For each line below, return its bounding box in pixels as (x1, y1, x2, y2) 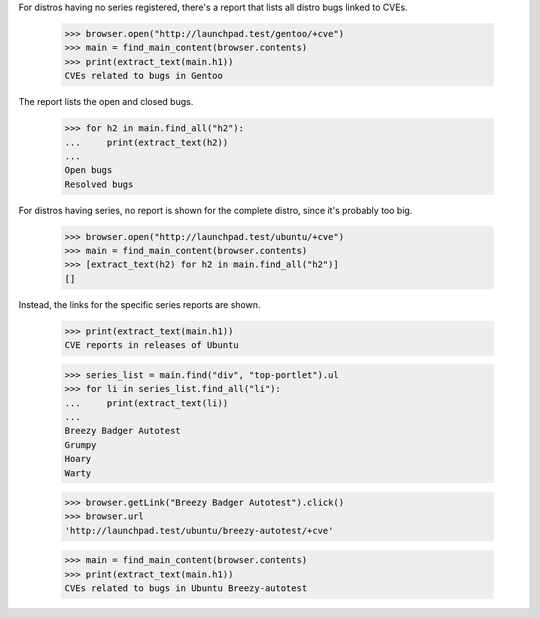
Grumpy (64, 439, 97, 450)
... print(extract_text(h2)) (64, 136, 229, 148)
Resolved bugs (64, 178, 134, 190)
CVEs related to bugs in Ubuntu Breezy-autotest (64, 583, 308, 594)
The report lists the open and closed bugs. (18, 96, 194, 108)
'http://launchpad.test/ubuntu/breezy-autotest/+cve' (64, 525, 334, 536)
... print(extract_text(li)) (64, 397, 229, 409)
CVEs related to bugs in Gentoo (64, 70, 224, 82)
